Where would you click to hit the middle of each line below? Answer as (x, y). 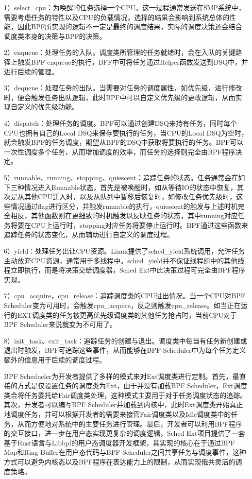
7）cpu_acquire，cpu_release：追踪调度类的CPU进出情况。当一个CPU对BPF (125, 296)
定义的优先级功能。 (48, 107)
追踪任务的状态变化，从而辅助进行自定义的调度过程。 (89, 234)
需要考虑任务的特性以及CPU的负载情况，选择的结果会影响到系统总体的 (117, 17)
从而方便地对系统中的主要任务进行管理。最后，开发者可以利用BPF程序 (130, 423)
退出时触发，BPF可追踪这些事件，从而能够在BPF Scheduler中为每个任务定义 (125, 350)
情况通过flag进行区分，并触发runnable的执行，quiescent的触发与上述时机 (124, 206)
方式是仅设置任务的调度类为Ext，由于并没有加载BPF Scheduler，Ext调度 (132, 385)
